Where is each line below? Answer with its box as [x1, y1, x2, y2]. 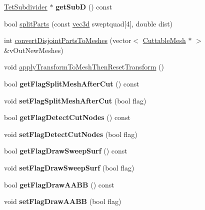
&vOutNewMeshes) [4, 44, 63, 55]
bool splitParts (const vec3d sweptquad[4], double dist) [4, 18, 173, 28]
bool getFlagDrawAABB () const [4, 179, 114, 189]
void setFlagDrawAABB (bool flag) [4, 196, 121, 206]
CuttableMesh [142, 35, 186, 45]
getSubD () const [55, 1, 112, 11]
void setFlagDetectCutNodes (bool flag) [4, 128, 137, 139]
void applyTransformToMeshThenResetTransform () [4, 61, 164, 72]
